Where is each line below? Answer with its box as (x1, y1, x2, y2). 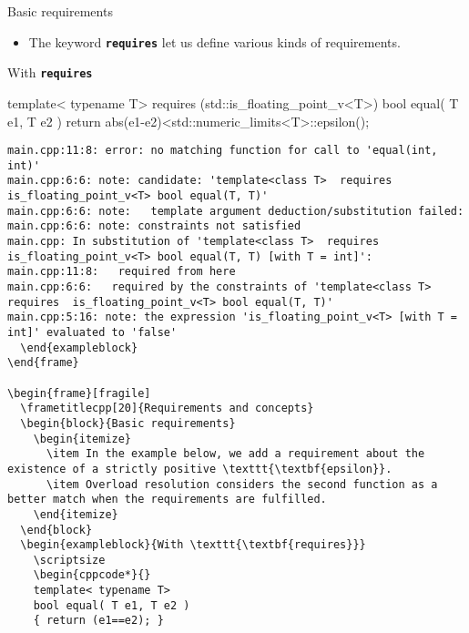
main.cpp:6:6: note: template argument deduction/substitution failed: (7, 204, 464, 218)
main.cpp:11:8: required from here (7, 265, 236, 279)
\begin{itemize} (33, 432, 132, 445)
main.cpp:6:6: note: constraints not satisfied (7, 220, 301, 233)
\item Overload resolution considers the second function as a (46, 477, 438, 491)
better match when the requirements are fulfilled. (7, 493, 327, 506)
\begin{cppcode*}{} (33, 568, 151, 582)
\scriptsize (33, 553, 106, 567)
